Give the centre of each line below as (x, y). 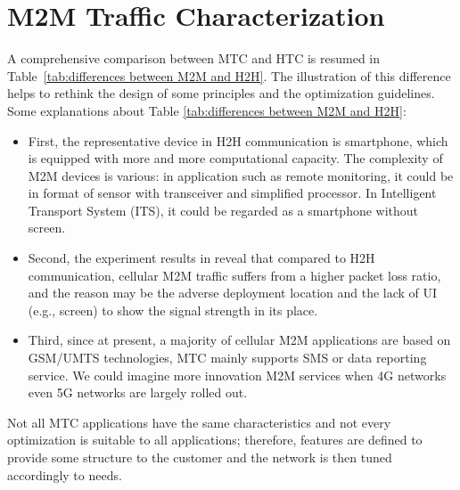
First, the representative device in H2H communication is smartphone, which (238, 140)
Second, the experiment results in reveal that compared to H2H (201, 258)
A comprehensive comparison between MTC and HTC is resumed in (194, 58)
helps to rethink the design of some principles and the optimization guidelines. (221, 93)
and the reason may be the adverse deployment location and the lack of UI (233, 293)
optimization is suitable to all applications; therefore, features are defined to (215, 440)
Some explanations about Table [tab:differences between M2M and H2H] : (207, 110)
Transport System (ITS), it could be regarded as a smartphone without (223, 210)
